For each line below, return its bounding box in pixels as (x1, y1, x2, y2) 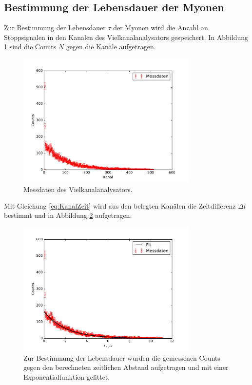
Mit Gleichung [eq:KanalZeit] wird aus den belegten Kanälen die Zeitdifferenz (4, 200, 236, 211)
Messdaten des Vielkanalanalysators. (23, 184, 133, 194)
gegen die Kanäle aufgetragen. (66, 41, 156, 52)
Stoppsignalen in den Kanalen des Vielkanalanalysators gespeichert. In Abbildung (4, 32, 249, 42)
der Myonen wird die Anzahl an (113, 22, 208, 33)
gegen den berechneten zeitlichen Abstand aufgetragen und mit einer (23, 362, 229, 372)
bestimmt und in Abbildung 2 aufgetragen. (4, 210, 132, 220)
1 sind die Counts (4, 41, 57, 52)
